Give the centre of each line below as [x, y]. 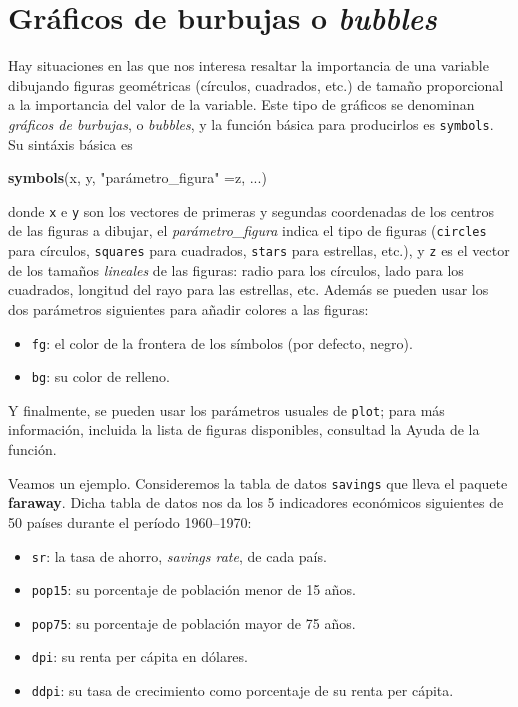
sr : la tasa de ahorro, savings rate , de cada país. [179, 555]
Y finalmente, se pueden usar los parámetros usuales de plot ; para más [226, 409]
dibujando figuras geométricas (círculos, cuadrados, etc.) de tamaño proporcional [256, 84]
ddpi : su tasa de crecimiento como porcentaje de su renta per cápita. [242, 690]
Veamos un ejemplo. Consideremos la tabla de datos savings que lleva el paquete [258, 482]
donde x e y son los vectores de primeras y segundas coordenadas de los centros [251, 210]
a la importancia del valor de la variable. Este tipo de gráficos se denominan [241, 104]
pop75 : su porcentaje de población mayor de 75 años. [193, 622]
